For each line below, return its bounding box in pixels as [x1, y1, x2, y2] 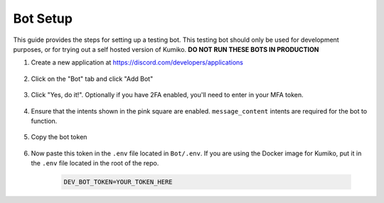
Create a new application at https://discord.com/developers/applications [31, 58, 243, 67]
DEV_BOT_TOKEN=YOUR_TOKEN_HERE [63, 178, 174, 186]
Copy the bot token [31, 133, 87, 141]
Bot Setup [13, 11, 73, 26]
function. [31, 116, 58, 125]
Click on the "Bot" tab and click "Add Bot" [31, 75, 154, 83]
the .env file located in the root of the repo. [31, 159, 159, 168]
